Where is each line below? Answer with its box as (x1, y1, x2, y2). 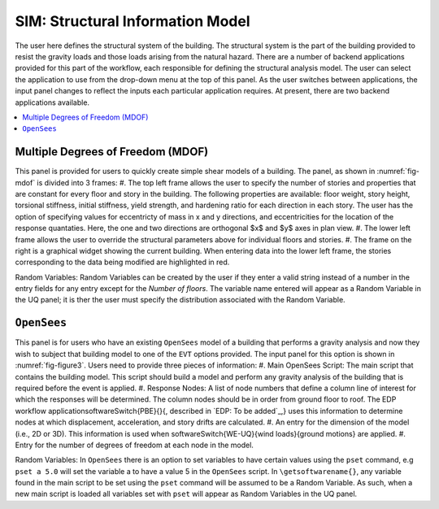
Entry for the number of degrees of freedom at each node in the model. (15, 440, 254, 450)
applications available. (15, 98, 89, 107)
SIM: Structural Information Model (15, 12, 251, 30)
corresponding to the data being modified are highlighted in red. (15, 257, 230, 268)
